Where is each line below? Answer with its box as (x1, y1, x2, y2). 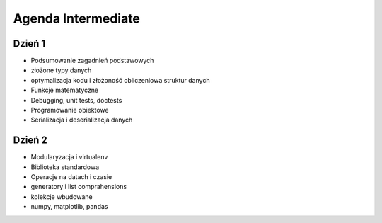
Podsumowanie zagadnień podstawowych (30, 57, 154, 65)
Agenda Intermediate (13, 11, 141, 26)
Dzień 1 (13, 38, 46, 50)
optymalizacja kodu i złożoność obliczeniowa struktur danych (30, 76, 210, 84)
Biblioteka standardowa (30, 163, 100, 171)
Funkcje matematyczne (30, 86, 99, 95)
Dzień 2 (13, 135, 47, 147)
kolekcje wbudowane (30, 192, 93, 201)
